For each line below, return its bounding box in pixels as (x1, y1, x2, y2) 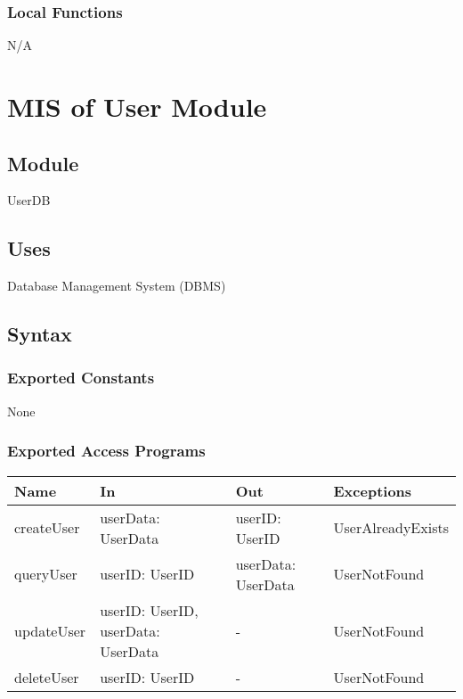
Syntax (7, 320, 72, 348)
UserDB (7, 191, 51, 210)
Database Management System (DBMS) (7, 276, 226, 295)
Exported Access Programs (7, 440, 206, 462)
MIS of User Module (7, 88, 267, 124)
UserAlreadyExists (333, 517, 449, 539)
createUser (14, 517, 80, 539)
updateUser (14, 620, 86, 641)
